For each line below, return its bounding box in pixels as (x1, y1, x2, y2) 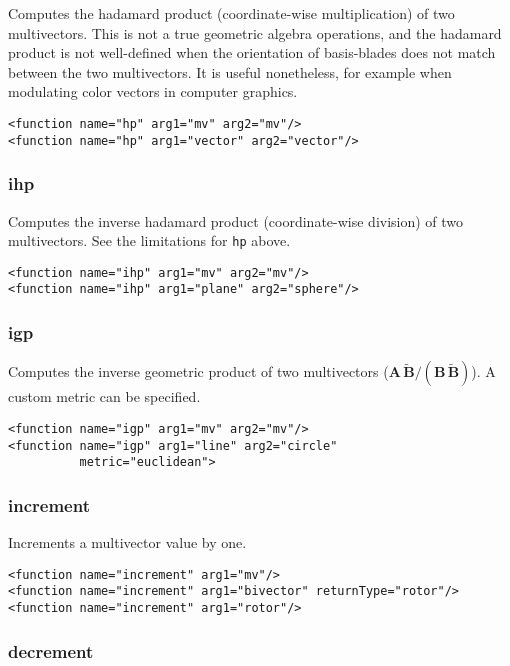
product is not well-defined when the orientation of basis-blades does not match (8, 42, 496, 63)
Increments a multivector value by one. (8, 532, 247, 553)
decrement (8, 638, 94, 663)
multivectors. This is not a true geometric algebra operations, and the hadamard (8, 22, 502, 43)
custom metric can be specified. (8, 386, 201, 407)
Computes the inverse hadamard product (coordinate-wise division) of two (8, 210, 464, 231)
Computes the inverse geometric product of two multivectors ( (8, 361, 389, 382)
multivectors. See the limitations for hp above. (8, 230, 291, 251)
